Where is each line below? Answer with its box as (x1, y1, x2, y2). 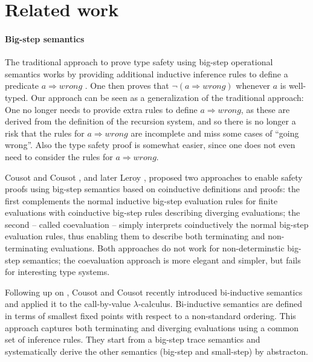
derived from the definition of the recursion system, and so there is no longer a (5, 115, 296, 128)
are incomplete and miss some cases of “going (131, 126, 299, 139)
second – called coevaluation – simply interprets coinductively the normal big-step (5, 218, 309, 230)
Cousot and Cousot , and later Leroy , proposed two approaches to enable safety (5, 170, 303, 183)
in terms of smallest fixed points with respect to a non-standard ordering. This (5, 309, 296, 322)
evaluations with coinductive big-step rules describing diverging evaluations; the (5, 206, 300, 219)
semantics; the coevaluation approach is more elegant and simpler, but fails (22, 253, 301, 266)
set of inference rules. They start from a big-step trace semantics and (5, 333, 260, 346)
